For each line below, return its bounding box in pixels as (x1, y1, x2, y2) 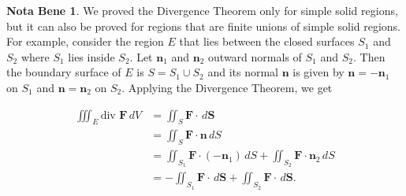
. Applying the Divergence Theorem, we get (121, 79, 333, 95)
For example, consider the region (6, 33, 164, 50)
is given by (292, 64, 345, 80)
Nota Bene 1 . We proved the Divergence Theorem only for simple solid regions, (6, 2, 398, 18)
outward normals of (208, 48, 302, 65)
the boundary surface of (6, 64, 121, 80)
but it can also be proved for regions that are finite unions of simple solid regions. (6, 17, 401, 34)
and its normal (207, 64, 278, 80)
